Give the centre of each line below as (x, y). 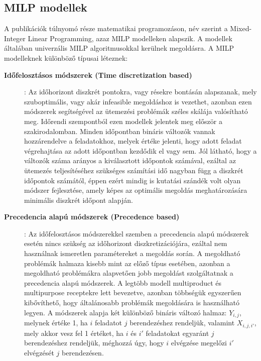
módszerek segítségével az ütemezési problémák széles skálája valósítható (136, 111)
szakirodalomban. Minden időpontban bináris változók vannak (120, 131)
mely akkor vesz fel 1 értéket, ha (74, 333)
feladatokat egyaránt (177, 333)
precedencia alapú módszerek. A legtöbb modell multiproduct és (123, 282)
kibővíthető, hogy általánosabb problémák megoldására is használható (132, 303)
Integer (15, 38)
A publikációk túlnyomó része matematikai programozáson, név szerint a (116, 28)
